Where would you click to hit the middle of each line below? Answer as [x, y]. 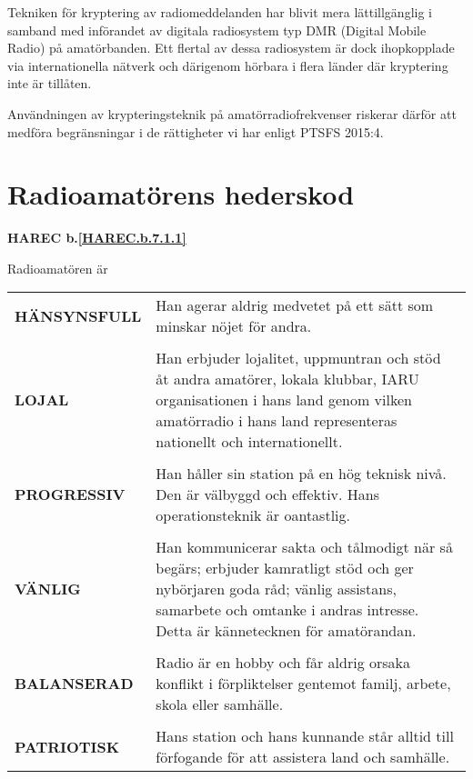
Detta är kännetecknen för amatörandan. [286, 631]
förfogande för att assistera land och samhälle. [303, 757]
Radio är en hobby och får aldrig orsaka [283, 663]
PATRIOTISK [67, 746]
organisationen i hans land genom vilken [284, 400]
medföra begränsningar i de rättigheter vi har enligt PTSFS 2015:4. [196, 131]
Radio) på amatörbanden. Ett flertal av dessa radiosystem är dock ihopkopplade [231, 48]
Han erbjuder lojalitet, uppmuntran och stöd [298, 358]
